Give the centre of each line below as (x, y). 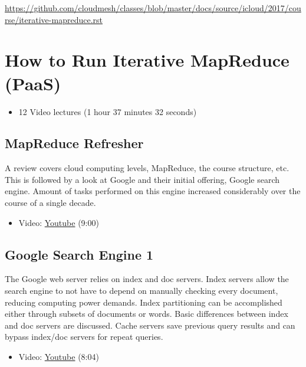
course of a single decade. (50, 203)
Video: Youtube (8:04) (59, 357)
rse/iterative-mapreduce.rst (54, 19)
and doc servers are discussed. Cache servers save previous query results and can (150, 325)
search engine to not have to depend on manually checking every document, (142, 291)
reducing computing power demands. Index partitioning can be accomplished (144, 302)
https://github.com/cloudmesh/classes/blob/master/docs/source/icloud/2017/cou (153, 8)
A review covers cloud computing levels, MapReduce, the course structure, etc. (147, 168)
